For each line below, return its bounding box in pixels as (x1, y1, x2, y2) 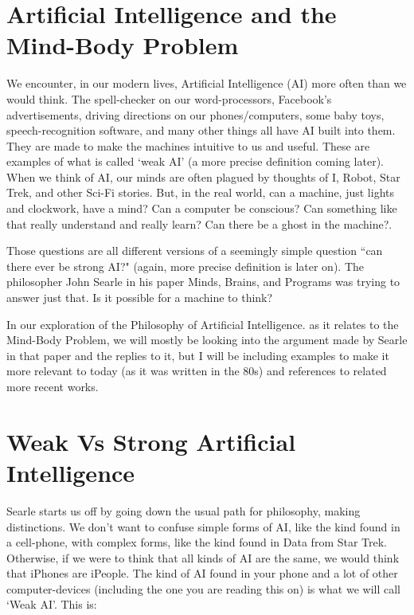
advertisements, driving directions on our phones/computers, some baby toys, (6, 106, 385, 123)
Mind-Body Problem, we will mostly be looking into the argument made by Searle (6, 331, 408, 348)
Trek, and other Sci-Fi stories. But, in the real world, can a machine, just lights (6, 184, 395, 201)
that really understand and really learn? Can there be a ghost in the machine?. (6, 215, 393, 232)
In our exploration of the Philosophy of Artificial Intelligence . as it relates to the (6, 315, 399, 332)
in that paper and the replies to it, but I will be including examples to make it (6, 347, 389, 363)
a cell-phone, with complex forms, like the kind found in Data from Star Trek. (6, 534, 388, 550)
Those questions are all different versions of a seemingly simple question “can (6, 242, 383, 259)
